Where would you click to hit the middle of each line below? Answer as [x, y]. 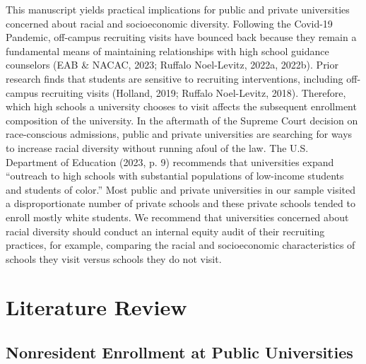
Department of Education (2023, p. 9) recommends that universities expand [170, 162]
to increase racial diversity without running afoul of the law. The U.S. [157, 147]
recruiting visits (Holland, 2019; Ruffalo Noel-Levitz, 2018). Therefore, [194, 92]
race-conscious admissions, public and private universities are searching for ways [179, 134]
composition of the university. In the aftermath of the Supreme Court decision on [182, 120]
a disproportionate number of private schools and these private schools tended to [181, 203]
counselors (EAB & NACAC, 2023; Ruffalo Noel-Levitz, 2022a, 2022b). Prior [172, 65]
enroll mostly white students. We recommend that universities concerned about [177, 217]
